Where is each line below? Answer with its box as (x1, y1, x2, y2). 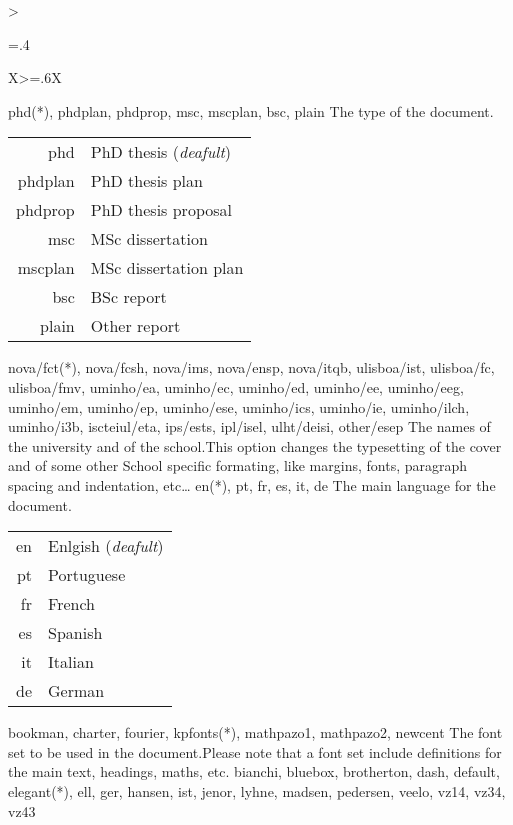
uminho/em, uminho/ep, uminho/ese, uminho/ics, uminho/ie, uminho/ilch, (8, 396, 470, 417)
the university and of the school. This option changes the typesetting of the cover (8, 435, 502, 456)
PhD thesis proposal (90, 198, 232, 222)
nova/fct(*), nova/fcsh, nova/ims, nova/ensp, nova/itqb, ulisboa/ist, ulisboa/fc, (8, 357, 495, 378)
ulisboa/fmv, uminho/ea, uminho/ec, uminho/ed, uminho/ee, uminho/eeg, (8, 376, 464, 397)
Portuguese (48, 563, 126, 587)
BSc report (90, 285, 167, 309)
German (48, 679, 105, 703)
